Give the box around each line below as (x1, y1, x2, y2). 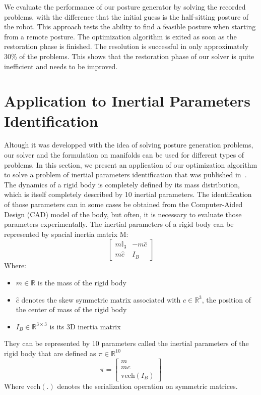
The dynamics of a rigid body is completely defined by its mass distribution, (4, 179, 240, 189)
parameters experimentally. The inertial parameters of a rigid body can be (4, 219, 234, 229)
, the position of (202, 294, 251, 305)
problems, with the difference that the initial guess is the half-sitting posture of (4, 11, 249, 22)
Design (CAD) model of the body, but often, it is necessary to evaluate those (4, 209, 242, 219)
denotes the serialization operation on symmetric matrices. (57, 380, 238, 391)
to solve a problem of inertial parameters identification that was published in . (4, 169, 247, 180)
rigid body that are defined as (4, 348, 96, 358)
